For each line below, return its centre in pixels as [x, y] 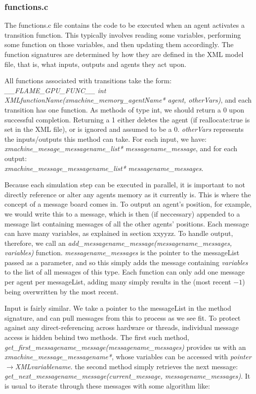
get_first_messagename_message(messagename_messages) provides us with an [125, 347]
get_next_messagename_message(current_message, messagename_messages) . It [128, 376]
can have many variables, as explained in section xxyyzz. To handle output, [119, 233]
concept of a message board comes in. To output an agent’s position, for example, [128, 204]
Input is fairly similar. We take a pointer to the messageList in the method [118, 308]
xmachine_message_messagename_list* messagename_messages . [104, 168]
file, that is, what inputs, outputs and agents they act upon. [95, 64]
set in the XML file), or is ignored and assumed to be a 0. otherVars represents [124, 129]
